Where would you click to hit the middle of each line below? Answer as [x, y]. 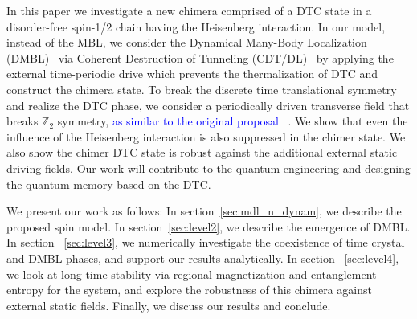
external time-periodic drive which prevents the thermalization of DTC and [192, 74]
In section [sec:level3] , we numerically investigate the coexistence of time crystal [206, 242]
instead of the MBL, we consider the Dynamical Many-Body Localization [187, 42]
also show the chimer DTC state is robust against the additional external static [202, 152]
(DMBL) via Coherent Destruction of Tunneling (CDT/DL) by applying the [200, 57]
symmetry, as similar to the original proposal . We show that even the [233, 121]
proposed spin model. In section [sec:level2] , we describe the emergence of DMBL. [208, 226]
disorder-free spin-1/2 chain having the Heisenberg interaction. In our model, [196, 26]
